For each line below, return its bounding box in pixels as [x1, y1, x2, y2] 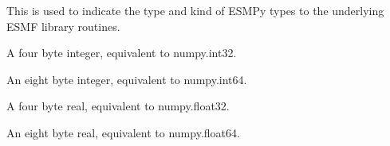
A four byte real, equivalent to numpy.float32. [6, 98, 230, 114]
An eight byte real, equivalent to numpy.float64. [6, 124, 240, 140]
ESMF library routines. [6, 17, 120, 34]
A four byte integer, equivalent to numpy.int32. [6, 44, 237, 61]
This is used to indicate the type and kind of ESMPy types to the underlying [6, 2, 384, 18]
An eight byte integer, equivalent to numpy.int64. [6, 71, 247, 87]
